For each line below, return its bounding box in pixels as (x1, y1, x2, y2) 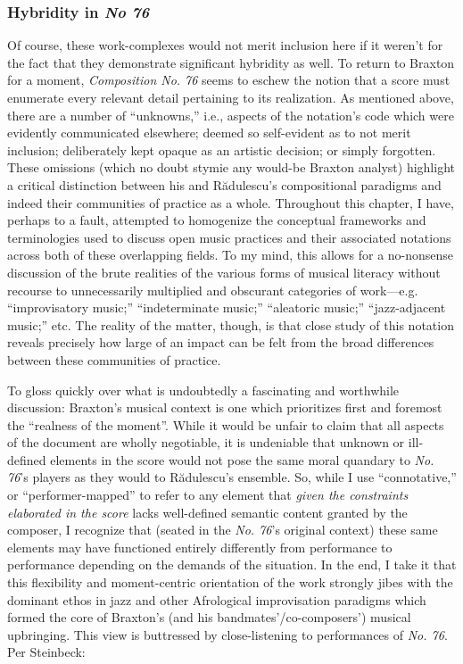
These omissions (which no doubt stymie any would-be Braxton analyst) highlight (7, 158, 455, 177)
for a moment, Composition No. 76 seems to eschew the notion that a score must (7, 71, 451, 89)
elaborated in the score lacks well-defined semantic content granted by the (7, 502, 408, 521)
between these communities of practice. (7, 350, 221, 369)
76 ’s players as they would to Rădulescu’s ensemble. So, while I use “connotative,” (7, 468, 457, 486)
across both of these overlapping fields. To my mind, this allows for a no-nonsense (7, 245, 454, 264)
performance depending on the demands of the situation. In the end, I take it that (7, 555, 457, 574)
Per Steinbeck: (7, 643, 86, 661)
